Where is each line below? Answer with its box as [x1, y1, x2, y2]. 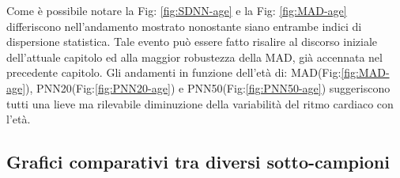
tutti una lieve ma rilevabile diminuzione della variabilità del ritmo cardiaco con [6, 95, 394, 112]
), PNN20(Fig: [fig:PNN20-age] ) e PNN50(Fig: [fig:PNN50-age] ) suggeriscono [25, 79, 391, 96]
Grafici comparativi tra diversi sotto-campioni [6, 150, 390, 174]
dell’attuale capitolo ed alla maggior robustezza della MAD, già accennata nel [6, 48, 383, 65]
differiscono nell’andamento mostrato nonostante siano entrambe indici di [6, 17, 362, 34]
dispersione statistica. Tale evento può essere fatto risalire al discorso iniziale [6, 33, 378, 50]
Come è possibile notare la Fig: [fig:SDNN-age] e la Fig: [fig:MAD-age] [6, 2, 347, 18]
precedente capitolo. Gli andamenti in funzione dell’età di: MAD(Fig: [6, 64, 342, 81]
